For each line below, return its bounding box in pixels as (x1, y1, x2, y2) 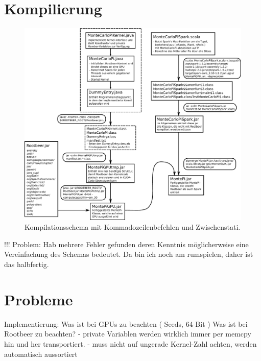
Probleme (4, 288, 73, 309)
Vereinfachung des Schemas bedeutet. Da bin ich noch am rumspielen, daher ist (4, 249, 253, 259)
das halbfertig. (4, 259, 49, 270)
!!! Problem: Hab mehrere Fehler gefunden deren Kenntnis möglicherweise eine (4, 238, 249, 249)
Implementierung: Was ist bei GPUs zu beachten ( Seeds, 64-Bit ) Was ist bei (4, 318, 248, 329)
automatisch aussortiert (4, 348, 78, 359)
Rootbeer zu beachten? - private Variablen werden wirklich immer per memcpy (4, 328, 251, 339)
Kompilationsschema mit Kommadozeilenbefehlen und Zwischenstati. (25, 222, 241, 232)
